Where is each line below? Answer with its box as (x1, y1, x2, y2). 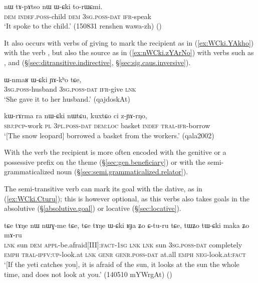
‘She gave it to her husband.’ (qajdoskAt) (4, 93, 130, 104)
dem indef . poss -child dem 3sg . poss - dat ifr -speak (4, 11, 151, 21)
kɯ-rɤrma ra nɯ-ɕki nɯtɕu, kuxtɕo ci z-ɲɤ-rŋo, (4, 110, 147, 121)
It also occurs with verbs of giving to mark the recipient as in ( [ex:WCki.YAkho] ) (4, 37, 254, 48)
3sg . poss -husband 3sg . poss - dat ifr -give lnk (4, 84, 136, 94)
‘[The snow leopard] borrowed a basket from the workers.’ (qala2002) (4, 130, 214, 140)
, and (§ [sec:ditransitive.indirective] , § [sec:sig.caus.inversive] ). (4, 57, 191, 67)
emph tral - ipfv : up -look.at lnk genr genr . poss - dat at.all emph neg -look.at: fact (4, 249, 246, 259)
